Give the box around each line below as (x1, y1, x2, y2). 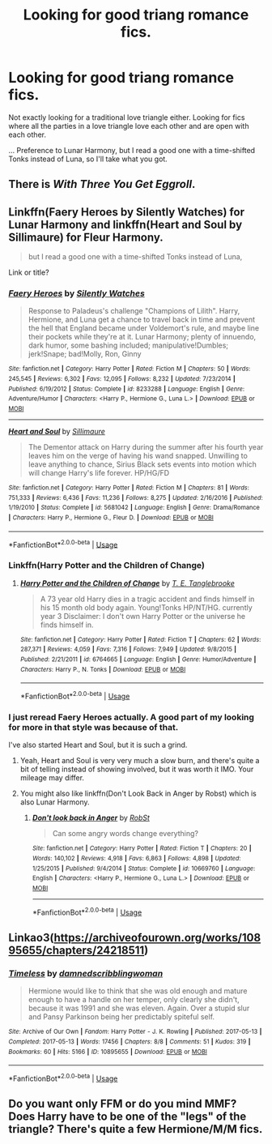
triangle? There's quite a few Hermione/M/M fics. (8, 1122, 263, 1136)
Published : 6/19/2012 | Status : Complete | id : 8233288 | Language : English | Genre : (8, 385, 245, 393)
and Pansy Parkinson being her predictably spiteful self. (28, 1012, 215, 1022)
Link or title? (8, 267, 50, 277)
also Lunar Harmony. (19, 797, 91, 807)
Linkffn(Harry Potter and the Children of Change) (8, 560, 205, 571)
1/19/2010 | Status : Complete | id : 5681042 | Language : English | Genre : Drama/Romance (8, 504, 261, 512)
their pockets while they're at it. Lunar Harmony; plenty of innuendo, (28, 332, 257, 342)
